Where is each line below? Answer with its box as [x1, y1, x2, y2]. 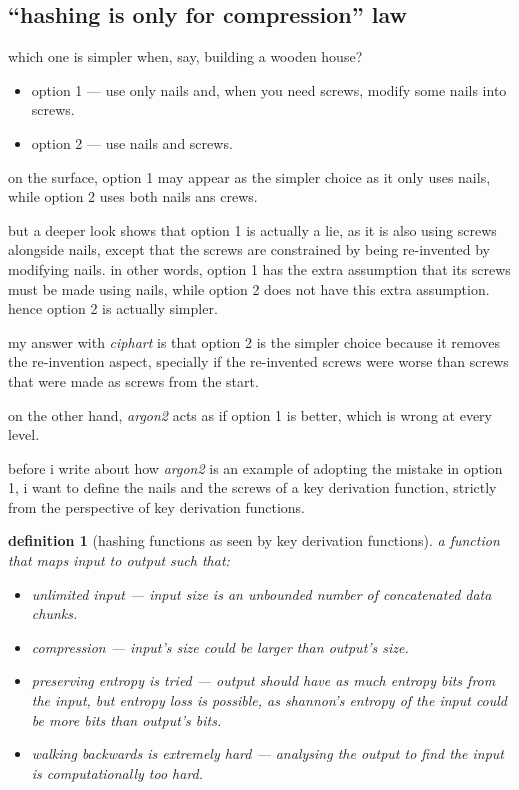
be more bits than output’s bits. [31, 709, 222, 730]
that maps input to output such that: [8, 550, 230, 571]
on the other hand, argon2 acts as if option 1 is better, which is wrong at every [8, 404, 492, 425]
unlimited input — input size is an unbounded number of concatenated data [31, 583, 492, 604]
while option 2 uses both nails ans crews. [8, 186, 258, 207]
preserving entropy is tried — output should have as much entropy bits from [31, 670, 496, 691]
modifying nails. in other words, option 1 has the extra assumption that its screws [8, 258, 511, 279]
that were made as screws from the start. [8, 370, 259, 391]
